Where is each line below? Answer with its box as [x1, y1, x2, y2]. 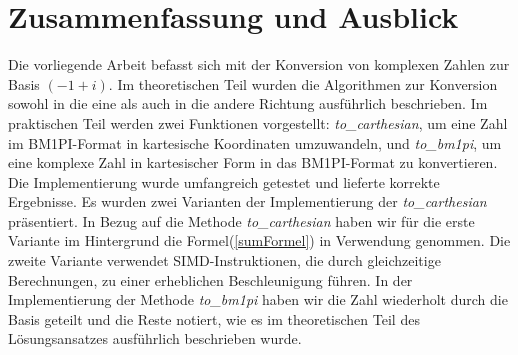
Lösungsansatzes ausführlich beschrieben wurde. [8, 328, 302, 349]
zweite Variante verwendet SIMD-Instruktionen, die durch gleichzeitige [8, 250, 441, 271]
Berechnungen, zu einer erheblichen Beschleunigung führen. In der [8, 269, 413, 290]
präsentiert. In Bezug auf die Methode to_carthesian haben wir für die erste [8, 210, 475, 231]
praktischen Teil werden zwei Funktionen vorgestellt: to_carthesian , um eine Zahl [8, 112, 508, 133]
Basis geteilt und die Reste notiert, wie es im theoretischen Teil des [8, 308, 420, 329]
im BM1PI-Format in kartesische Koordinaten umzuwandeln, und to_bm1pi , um [8, 132, 502, 153]
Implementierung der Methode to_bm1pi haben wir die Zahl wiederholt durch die [8, 289, 508, 310]
